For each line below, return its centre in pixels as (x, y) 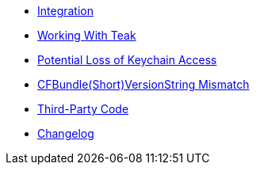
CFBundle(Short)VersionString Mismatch (143, 84)
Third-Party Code (83, 109)
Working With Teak (87, 35)
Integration (65, 11)
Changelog (66, 133)
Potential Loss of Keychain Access (127, 60)
